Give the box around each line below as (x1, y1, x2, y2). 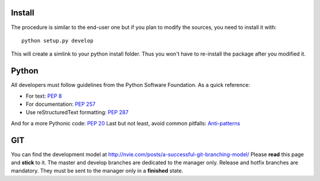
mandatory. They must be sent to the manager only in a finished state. (11, 167, 184, 174)
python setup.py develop (21, 37, 94, 44)
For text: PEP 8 (25, 92, 62, 99)
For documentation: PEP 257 (25, 101, 96, 108)
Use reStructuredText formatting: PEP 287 (25, 109, 129, 116)
